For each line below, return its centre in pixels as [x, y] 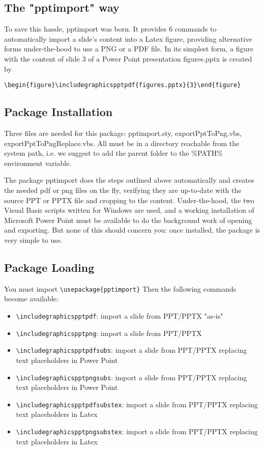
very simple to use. [33, 240]
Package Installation [58, 112]
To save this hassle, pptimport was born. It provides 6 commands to [110, 29]
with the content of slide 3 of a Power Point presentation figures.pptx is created [128, 58]
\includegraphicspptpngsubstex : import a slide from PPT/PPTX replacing [137, 431]
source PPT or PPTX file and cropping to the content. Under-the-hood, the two [129, 200]
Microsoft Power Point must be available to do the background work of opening [128, 220]
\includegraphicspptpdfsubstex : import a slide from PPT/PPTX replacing [137, 404]
